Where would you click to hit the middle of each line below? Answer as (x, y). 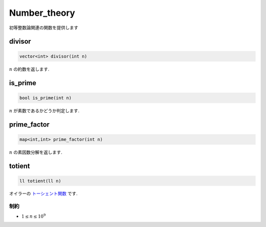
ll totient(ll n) (40, 181)
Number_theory (42, 13)
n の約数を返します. (29, 69)
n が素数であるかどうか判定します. (44, 110)
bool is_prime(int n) (46, 98)
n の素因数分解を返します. (36, 152)
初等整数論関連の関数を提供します (44, 28)
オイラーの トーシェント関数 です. (43, 194)
